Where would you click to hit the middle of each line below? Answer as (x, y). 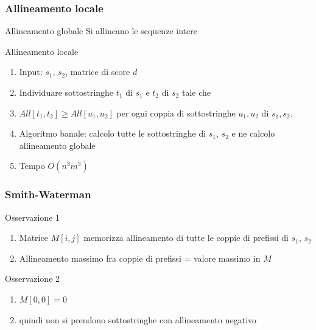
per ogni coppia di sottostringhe (176, 113)
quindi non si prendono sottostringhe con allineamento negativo (138, 319)
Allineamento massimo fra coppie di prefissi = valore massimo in (140, 258)
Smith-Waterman (48, 194)
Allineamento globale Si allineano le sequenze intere (101, 31)
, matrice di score (98, 72)
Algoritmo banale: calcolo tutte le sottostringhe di (113, 133)
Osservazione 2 (33, 278)
